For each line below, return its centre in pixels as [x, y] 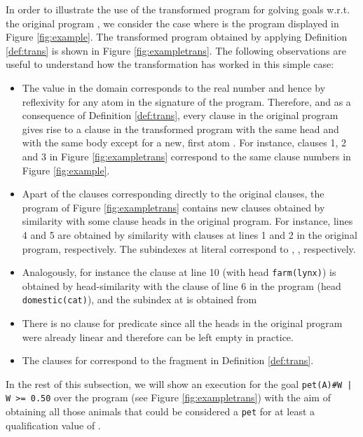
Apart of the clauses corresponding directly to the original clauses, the [173, 194]
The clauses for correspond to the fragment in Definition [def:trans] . [168, 360]
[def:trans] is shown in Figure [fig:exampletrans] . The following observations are [176, 50]
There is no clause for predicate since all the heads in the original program [182, 323]
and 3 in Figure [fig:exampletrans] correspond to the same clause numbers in [186, 156]
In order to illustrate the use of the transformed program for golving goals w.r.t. [178, 9]
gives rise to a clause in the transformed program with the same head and [180, 129]
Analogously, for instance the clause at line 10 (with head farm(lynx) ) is [179, 272]
